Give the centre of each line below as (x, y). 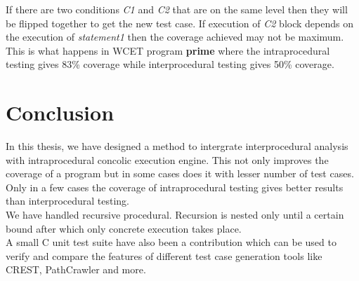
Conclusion (60, 112)
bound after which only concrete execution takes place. (124, 228)
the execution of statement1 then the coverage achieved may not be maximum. (175, 37)
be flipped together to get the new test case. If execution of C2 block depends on (179, 23)
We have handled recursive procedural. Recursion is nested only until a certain (175, 215)
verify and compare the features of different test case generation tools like (164, 255)
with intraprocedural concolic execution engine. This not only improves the (167, 159)
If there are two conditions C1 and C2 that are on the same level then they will (177, 9)
